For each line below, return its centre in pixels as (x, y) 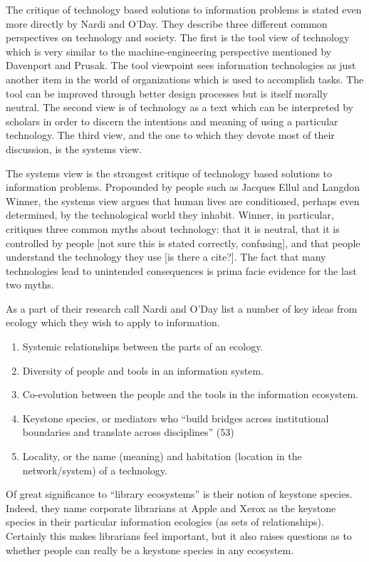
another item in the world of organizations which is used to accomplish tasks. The (185, 79)
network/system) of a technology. (95, 470)
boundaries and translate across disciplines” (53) (128, 432)
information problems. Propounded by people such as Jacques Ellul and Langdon (183, 187)
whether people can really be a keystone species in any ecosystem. (150, 550)
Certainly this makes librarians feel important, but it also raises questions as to (179, 536)
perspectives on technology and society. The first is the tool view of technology (178, 37)
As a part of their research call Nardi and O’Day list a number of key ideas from (182, 308)
